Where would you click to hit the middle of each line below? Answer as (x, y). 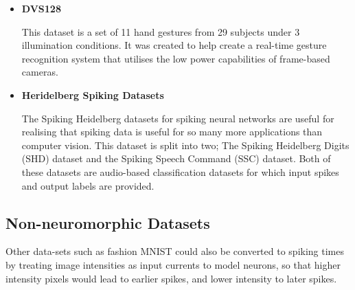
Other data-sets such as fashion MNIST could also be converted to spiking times (175, 251)
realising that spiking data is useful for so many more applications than (172, 132)
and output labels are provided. (88, 185)
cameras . (40, 72)
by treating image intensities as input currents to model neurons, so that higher (173, 264)
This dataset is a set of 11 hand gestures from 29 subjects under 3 (161, 31)
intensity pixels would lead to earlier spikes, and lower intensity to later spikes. (171, 278)
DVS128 (41, 8)
